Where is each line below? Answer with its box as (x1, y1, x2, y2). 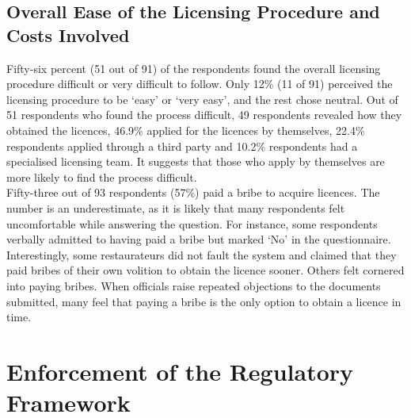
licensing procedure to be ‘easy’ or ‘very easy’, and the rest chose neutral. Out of (6, 90, 398, 107)
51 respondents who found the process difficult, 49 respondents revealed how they (6, 106, 402, 123)
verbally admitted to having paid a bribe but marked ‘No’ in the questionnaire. (6, 231, 391, 247)
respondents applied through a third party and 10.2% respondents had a (6, 137, 358, 154)
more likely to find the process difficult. (6, 168, 197, 185)
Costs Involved (6, 22, 130, 47)
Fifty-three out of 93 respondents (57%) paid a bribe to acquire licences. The (6, 184, 380, 201)
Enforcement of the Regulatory (6, 355, 354, 387)
